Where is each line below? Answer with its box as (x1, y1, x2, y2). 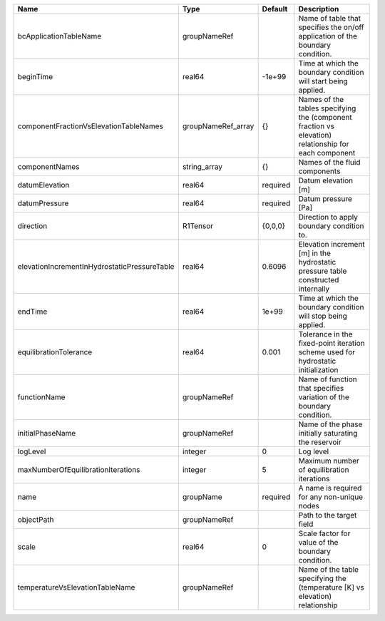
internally (298, 284, 330, 294)
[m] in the (298, 248, 331, 258)
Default (262, 4, 288, 14)
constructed (298, 275, 339, 284)
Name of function (298, 374, 357, 384)
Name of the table (298, 565, 359, 574)
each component (298, 148, 356, 158)
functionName (17, 392, 66, 402)
